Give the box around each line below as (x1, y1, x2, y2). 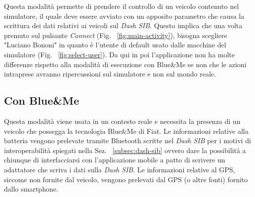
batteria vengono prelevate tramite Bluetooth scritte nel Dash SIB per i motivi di (4, 135, 251, 146)
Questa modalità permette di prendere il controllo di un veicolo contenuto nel (4, 1, 239, 11)
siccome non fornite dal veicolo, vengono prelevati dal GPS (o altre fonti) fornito (4, 174, 248, 184)
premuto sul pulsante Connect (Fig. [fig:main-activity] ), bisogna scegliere (4, 30, 227, 40)
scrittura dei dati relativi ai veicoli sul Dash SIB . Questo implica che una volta (4, 20, 243, 31)
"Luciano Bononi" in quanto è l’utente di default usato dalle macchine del (4, 39, 226, 50)
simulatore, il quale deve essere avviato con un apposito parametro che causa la (4, 10, 245, 21)
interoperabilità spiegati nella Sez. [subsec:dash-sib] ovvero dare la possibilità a (4, 145, 246, 155)
